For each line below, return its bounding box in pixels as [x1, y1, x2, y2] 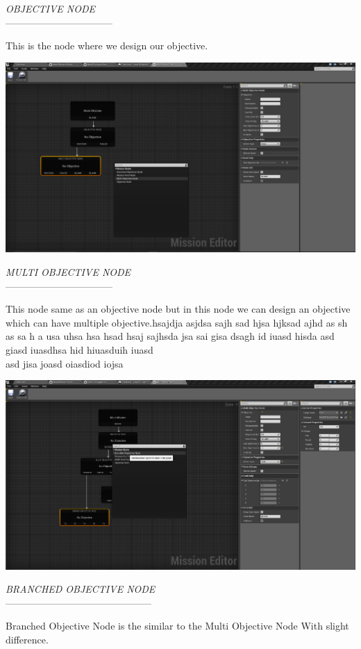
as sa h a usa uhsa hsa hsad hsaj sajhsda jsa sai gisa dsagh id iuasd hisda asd [6, 329, 335, 343]
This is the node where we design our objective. [6, 38, 208, 53]
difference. [6, 632, 49, 646]
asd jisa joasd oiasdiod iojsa [6, 356, 124, 370]
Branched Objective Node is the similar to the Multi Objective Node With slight [6, 618, 349, 633]
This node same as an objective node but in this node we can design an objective [6, 302, 351, 316]
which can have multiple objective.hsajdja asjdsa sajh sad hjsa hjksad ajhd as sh [6, 315, 348, 329]
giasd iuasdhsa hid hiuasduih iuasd [6, 343, 153, 356]
